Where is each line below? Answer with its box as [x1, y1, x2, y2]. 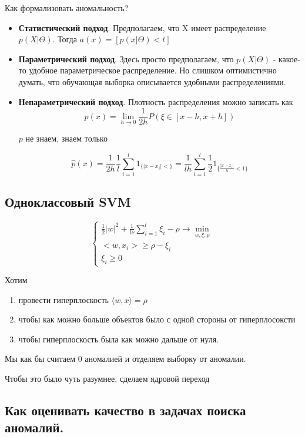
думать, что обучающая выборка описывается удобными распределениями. [18, 75, 286, 88]
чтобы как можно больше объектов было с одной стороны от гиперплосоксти [18, 313, 296, 325]
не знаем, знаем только [25, 132, 108, 144]
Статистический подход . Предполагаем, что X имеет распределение [18, 21, 266, 33]
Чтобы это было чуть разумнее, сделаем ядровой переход [5, 372, 210, 384]
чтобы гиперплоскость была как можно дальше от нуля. [18, 332, 219, 345]
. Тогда [52, 33, 77, 45]
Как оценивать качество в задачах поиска [5, 401, 246, 419]
